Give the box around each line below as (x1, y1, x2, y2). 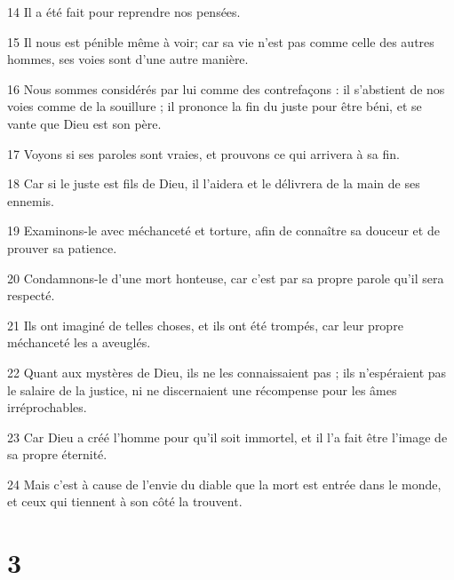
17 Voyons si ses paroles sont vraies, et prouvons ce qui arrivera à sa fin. (7, 144, 400, 163)
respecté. (7, 286, 55, 305)
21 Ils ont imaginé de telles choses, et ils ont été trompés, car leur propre (7, 315, 403, 334)
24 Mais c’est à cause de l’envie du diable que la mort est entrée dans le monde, (7, 474, 442, 493)
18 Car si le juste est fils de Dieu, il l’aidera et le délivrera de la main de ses (7, 174, 420, 193)
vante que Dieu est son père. (7, 114, 162, 132)
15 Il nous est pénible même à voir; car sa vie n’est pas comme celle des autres (7, 32, 434, 51)
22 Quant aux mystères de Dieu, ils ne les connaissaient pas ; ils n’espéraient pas (7, 362, 447, 381)
